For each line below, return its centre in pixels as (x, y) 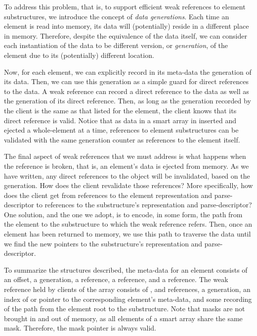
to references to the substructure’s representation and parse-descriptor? (144, 205)
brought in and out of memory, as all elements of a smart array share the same (123, 318)
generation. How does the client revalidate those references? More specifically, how (128, 185)
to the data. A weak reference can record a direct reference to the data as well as (127, 91)
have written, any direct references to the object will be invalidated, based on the (127, 175)
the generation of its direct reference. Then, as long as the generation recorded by (128, 101)
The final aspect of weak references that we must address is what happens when (125, 156)
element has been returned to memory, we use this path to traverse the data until (128, 234)
